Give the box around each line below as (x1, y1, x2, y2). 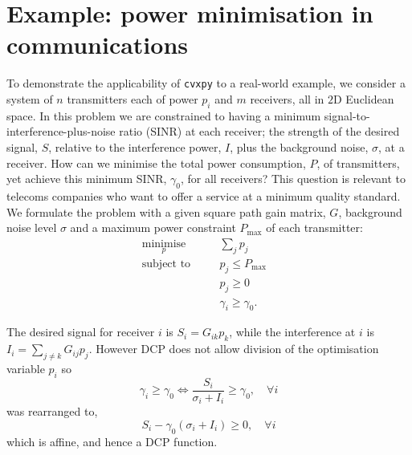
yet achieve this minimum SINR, (6, 170, 167, 187)
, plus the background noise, (230, 138, 369, 155)
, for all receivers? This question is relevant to (180, 170, 406, 187)
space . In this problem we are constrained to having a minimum (6, 107, 321, 124)
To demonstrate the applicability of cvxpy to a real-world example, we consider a (6, 75, 406, 91)
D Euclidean (332, 90, 394, 107)
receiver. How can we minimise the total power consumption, (6, 154, 306, 171)
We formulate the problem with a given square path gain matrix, (6, 203, 326, 220)
